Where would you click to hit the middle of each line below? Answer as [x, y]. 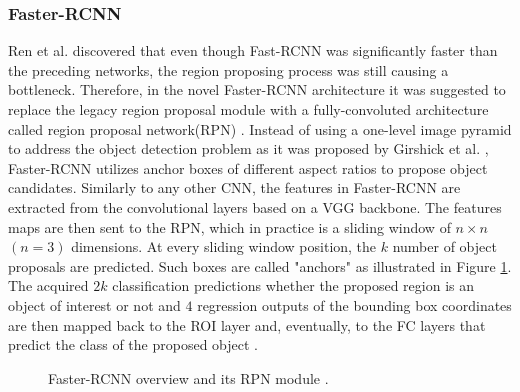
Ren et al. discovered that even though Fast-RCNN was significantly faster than [253, 50]
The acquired [48, 285]
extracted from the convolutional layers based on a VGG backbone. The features [255, 206]
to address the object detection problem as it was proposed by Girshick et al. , [248, 148]
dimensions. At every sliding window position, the [224, 246]
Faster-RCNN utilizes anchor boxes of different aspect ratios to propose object [248, 167]
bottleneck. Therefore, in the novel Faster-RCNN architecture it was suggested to [257, 89]
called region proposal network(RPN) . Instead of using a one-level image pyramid [260, 128]
